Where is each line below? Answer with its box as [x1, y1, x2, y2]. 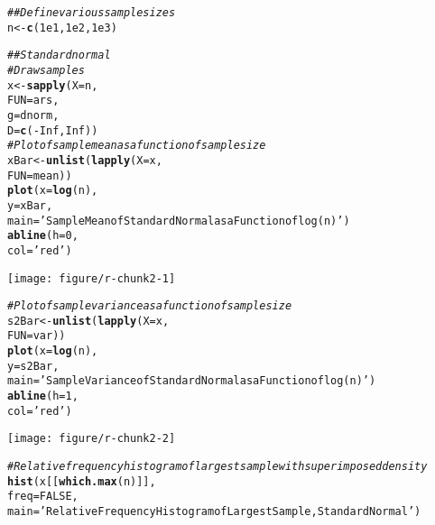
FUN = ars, [7, 94, 60, 107]
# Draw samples [7, 63, 85, 77]
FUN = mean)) [7, 169, 72, 182]
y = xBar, [7, 198, 53, 212]
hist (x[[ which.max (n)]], [7, 474, 156, 488]
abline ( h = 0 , [7, 229, 79, 243]
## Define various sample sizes [7, 6, 176, 19]
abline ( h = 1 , [7, 390, 79, 403]
